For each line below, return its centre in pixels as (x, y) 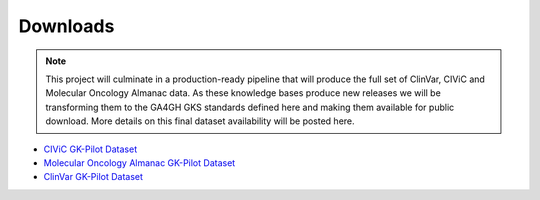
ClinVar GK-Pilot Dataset (93, 177)
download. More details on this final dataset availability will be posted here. (200, 121)
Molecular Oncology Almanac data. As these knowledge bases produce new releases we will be (243, 93)
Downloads (66, 26)
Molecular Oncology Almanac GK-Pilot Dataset (139, 162)
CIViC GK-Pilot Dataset (90, 149)
